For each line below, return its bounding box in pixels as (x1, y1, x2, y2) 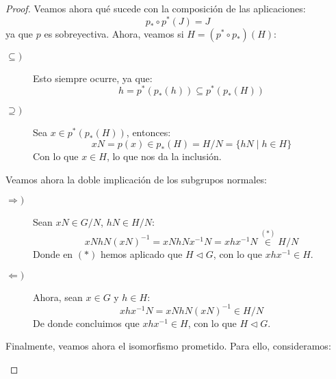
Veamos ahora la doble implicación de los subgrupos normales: (5, 172, 268, 186)
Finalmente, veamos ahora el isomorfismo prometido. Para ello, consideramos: (5, 339, 331, 353)
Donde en (33, 246, 73, 261)
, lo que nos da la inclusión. (106, 148, 222, 163)
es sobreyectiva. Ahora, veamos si (44, 26, 184, 40)
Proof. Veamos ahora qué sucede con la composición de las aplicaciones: (5, 1, 306, 15)
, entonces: (126, 125, 171, 140)
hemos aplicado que (100, 246, 183, 261)
